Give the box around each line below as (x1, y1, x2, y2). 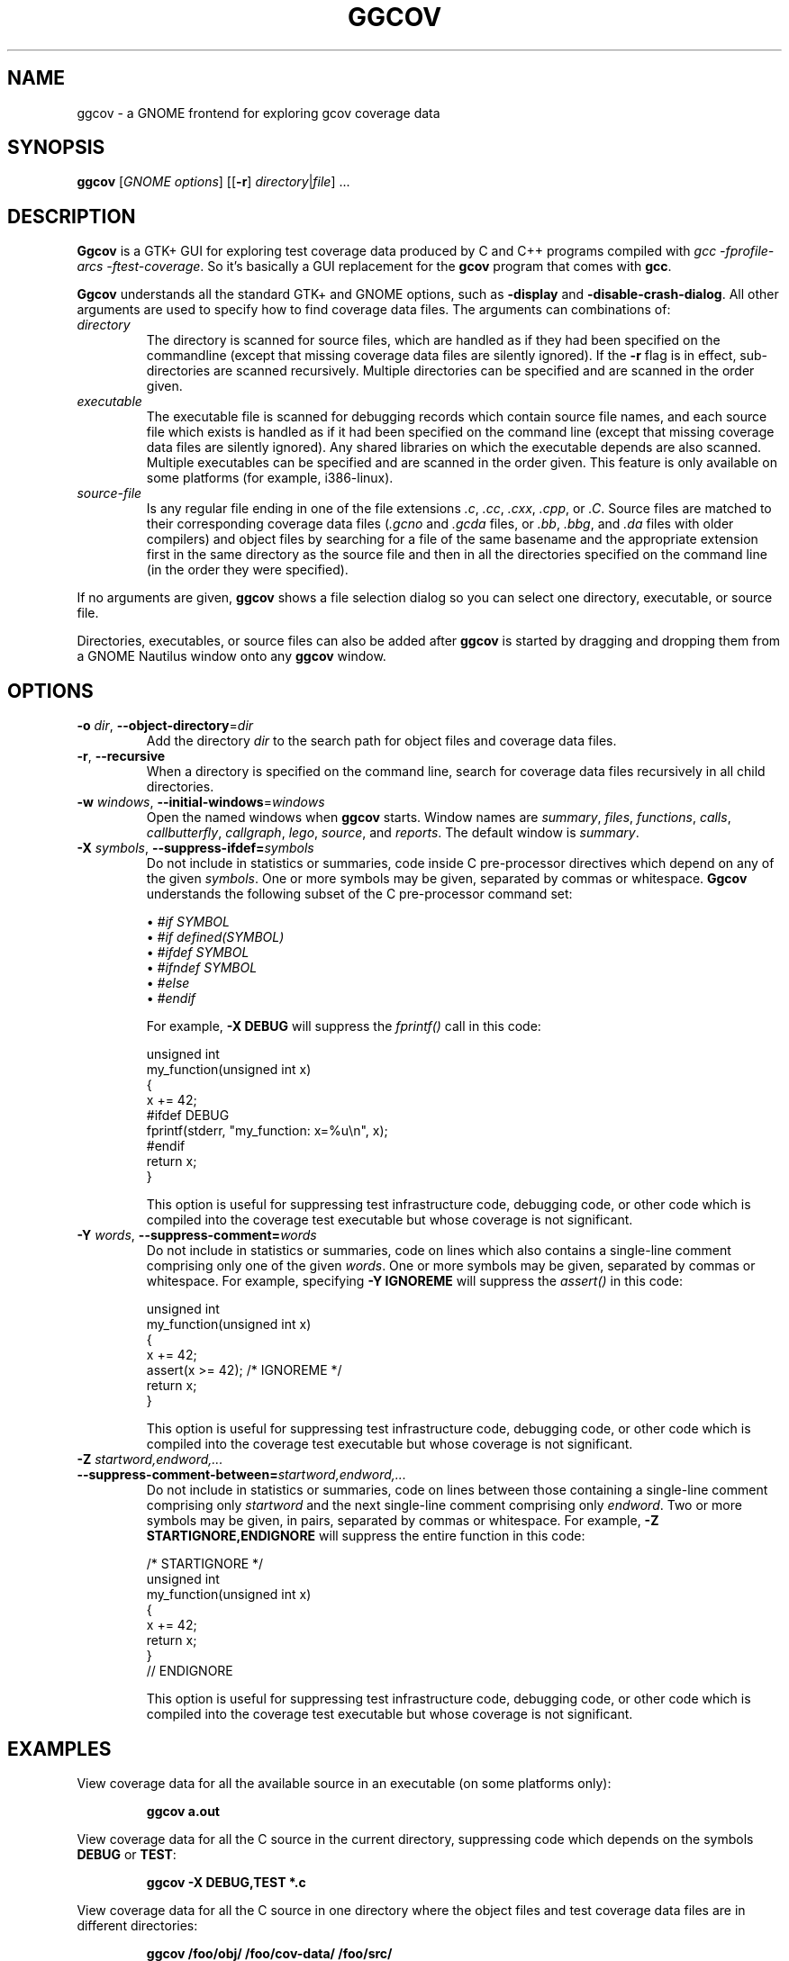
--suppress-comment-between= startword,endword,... (77, 1467, 406, 1483)
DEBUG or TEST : (77, 1846, 177, 1862)
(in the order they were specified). (146, 562, 349, 578)
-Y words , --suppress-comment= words (77, 1227, 317, 1243)
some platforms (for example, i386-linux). (146, 470, 394, 486)
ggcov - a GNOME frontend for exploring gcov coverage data (77, 104, 440, 121)
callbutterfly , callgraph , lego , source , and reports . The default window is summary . (146, 825, 639, 841)
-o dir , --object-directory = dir (77, 718, 254, 734)
